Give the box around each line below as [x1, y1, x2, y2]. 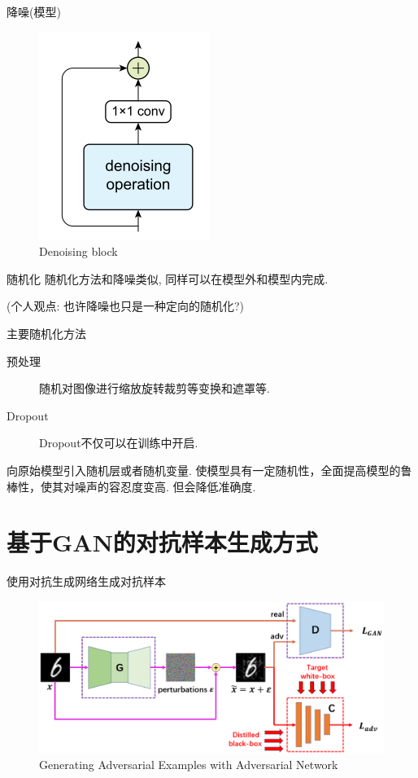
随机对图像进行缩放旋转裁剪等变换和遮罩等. [39, 380, 270, 397]
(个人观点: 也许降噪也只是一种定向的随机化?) [7, 297, 245, 314]
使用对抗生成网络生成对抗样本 [7, 573, 166, 590]
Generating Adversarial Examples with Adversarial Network [39, 756, 338, 773]
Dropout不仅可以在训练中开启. [39, 434, 198, 451]
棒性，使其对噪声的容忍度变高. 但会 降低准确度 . [7, 477, 256, 494]
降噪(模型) [7, 3, 61, 20]
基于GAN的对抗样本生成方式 [7, 525, 318, 559]
